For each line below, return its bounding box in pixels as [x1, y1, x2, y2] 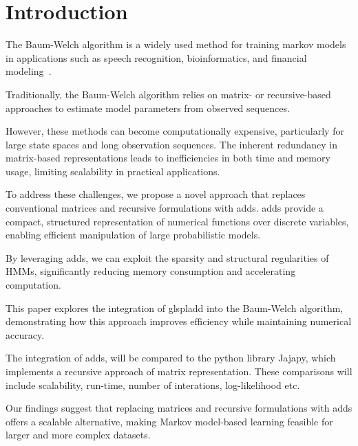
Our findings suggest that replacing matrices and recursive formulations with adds [6, 401, 352, 415]
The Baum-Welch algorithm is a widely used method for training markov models [6, 37, 346, 52]
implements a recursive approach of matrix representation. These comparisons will [6, 364, 352, 378]
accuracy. [6, 327, 45, 342]
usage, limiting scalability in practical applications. [6, 164, 220, 178]
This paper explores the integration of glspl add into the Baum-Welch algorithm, [6, 300, 344, 315]
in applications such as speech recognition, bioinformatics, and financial [6, 50, 307, 65]
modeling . [6, 64, 52, 78]
